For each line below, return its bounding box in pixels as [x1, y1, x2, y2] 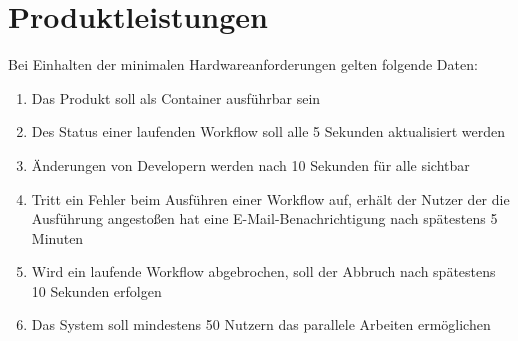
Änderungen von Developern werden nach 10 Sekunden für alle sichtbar [31, 154, 470, 175]
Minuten [31, 227, 84, 248]
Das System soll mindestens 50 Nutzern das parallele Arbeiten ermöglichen [31, 314, 491, 335]
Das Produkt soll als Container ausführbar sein [31, 87, 321, 108]
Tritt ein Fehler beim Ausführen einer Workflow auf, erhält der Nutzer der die [31, 188, 510, 209]
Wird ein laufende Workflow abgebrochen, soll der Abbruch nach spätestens [31, 261, 496, 282]
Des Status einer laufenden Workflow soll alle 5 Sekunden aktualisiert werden [31, 121, 506, 142]
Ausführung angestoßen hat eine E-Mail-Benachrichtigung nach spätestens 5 [31, 208, 498, 229]
